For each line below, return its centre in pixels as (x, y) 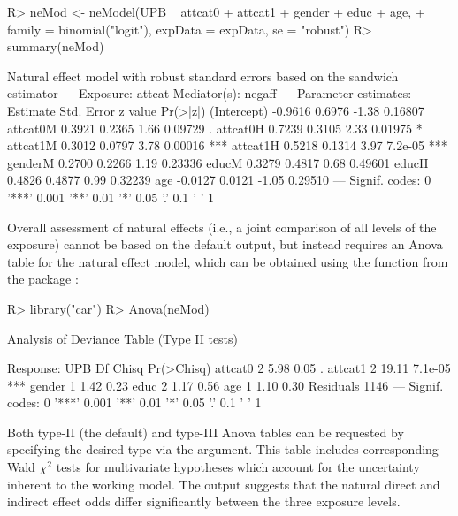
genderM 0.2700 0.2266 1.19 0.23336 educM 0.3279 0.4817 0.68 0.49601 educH (218, 162)
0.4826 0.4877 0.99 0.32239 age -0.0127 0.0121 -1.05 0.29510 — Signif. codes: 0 (219, 180)
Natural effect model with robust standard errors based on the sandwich (203, 76)
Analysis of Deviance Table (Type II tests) (123, 338)
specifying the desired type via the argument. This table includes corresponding (223, 449)
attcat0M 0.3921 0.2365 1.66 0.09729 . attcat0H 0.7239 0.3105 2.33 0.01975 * (215, 128)
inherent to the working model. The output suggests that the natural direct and (224, 484)
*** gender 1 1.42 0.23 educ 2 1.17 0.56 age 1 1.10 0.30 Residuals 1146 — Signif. (225, 385)
